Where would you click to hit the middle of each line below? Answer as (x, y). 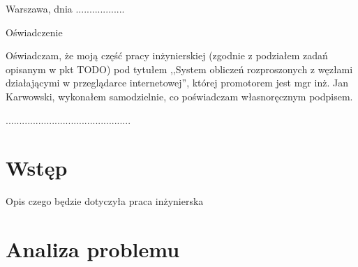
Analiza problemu (93, 249)
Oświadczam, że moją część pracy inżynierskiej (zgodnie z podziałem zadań (167, 55)
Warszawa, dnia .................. (65, 8)
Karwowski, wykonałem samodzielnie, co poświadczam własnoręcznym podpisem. (179, 96)
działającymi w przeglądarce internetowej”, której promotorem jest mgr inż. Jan (177, 83)
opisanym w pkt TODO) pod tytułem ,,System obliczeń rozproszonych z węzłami (179, 69)
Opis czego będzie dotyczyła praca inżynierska (105, 201)
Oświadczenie (34, 32)
